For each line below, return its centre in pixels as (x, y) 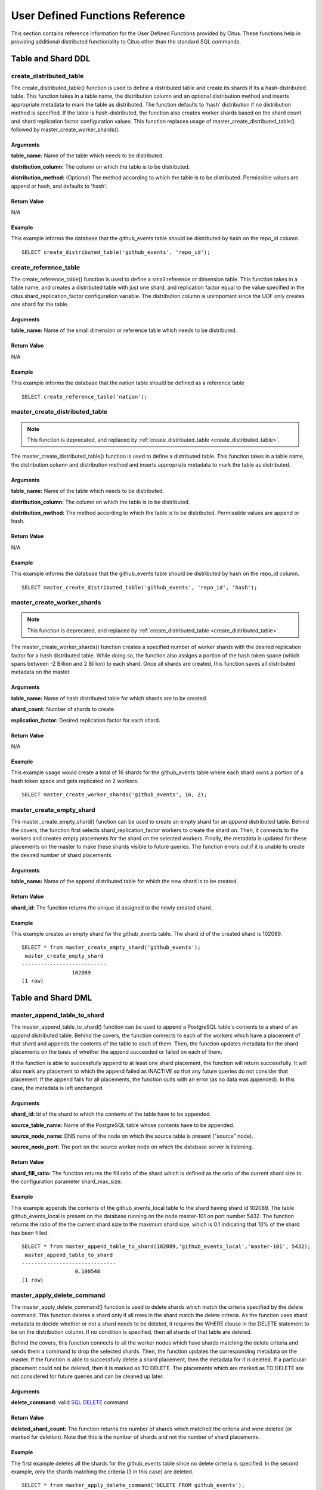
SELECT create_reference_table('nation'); (85, 397)
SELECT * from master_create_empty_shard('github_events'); (111, 947)
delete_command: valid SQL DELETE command (70, 1402)
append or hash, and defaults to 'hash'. (59, 186)
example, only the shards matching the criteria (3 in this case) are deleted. (102, 1472)
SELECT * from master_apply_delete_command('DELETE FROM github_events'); (133, 1485)
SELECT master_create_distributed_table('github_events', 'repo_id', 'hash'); (140, 587)
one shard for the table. (40, 305)
